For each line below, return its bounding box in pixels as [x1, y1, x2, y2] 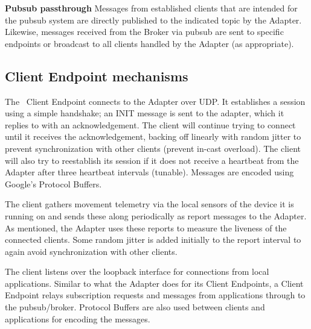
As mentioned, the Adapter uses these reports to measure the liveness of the [5, 221, 287, 234]
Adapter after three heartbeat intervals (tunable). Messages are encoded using [5, 166, 294, 178]
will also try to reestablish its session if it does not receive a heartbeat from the [5, 154, 299, 166]
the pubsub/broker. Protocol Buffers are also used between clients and [5, 301, 265, 313]
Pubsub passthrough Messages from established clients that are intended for [5, 2, 298, 14]
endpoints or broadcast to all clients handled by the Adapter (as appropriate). [5, 37, 294, 49]
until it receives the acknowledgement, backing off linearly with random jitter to [5, 130, 301, 143]
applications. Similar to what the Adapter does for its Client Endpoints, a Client [5, 277, 304, 289]
